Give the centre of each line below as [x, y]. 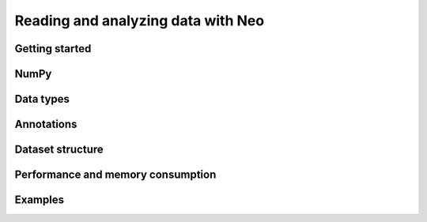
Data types [42, 99]
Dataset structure [59, 150]
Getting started [53, 49]
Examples [40, 200]
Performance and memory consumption [115, 175]
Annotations [46, 124]
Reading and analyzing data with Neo [140, 21]
